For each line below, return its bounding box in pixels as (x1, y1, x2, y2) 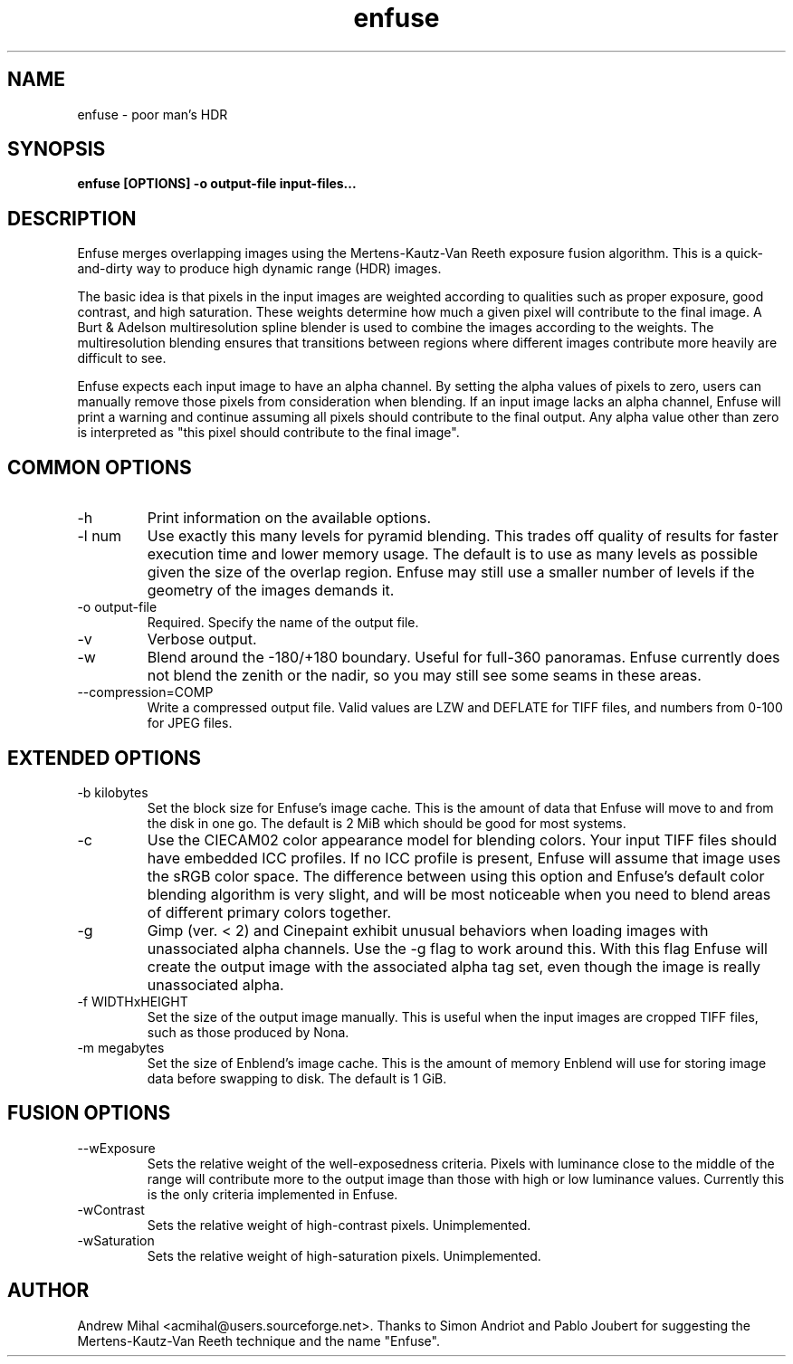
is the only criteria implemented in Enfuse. (147, 1186, 398, 1202)
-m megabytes (77, 1039, 165, 1055)
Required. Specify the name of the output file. (147, 615, 419, 631)
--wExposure (77, 1140, 156, 1156)
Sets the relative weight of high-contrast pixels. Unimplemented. (147, 1216, 531, 1233)
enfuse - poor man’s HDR (77, 106, 228, 122)
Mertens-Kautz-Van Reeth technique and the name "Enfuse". (77, 1332, 440, 1349)
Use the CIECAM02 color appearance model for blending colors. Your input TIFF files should (147, 830, 777, 849)
